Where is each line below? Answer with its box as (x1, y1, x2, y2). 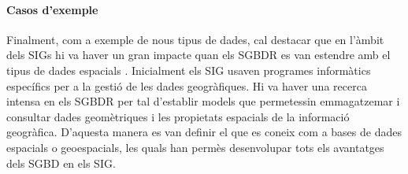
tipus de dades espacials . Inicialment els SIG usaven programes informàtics (6, 61, 371, 78)
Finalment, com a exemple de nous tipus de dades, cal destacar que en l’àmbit (6, 31, 384, 47)
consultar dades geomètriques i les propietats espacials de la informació (6, 108, 350, 124)
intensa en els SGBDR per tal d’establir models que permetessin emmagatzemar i (6, 93, 400, 109)
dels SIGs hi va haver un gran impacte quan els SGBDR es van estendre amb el (6, 46, 391, 63)
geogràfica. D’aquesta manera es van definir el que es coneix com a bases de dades (6, 124, 402, 140)
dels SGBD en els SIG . (6, 154, 116, 171)
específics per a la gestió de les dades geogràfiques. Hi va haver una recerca (6, 77, 367, 94)
